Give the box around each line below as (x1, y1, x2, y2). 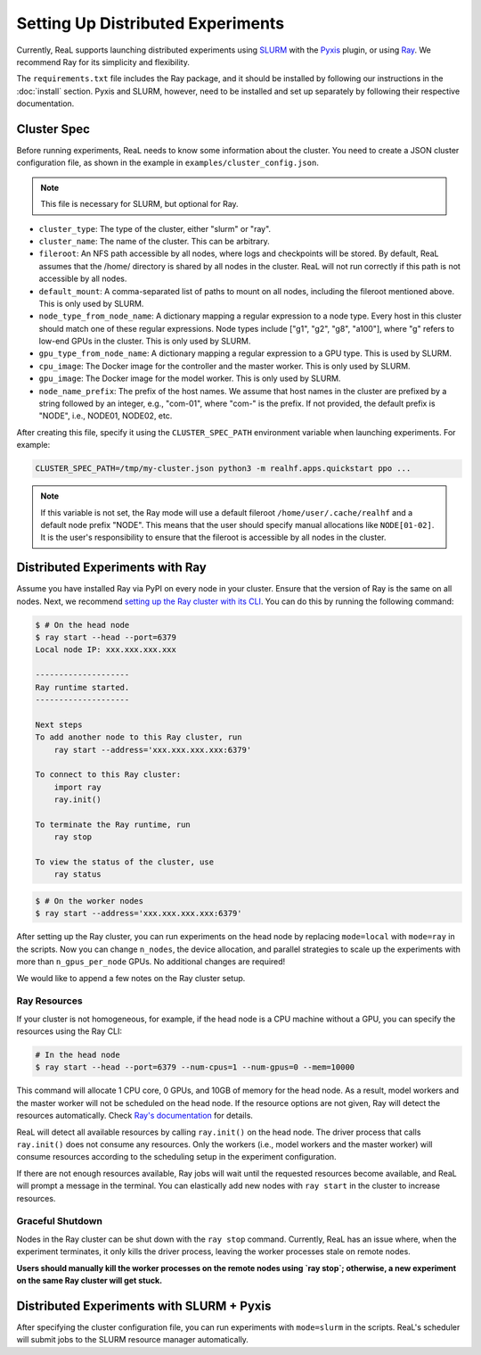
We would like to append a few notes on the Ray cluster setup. (16, 972, 246, 983)
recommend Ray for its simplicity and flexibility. (16, 56, 191, 67)
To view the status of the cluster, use (35, 857, 214, 867)
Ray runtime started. (35, 682, 130, 692)
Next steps (35, 719, 83, 730)
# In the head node (35, 1050, 120, 1061)
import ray (53, 781, 102, 792)
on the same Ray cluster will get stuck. (16, 1275, 163, 1285)
